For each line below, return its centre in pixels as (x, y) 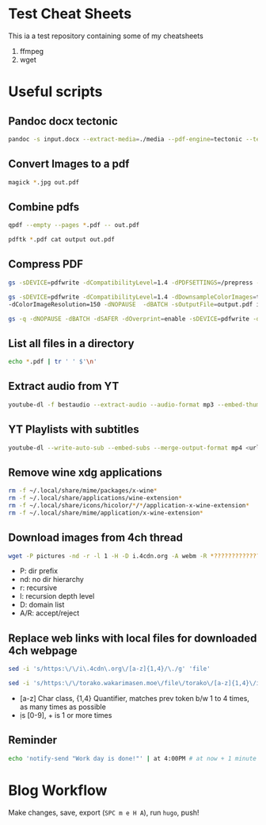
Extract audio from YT (64, 386)
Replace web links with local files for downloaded (133, 638)
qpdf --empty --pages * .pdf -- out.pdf (74, 226)
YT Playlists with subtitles (74, 430)
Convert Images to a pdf (69, 164)
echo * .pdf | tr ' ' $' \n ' (53, 362)
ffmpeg (32, 51)
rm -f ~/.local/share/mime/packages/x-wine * (83, 491)
